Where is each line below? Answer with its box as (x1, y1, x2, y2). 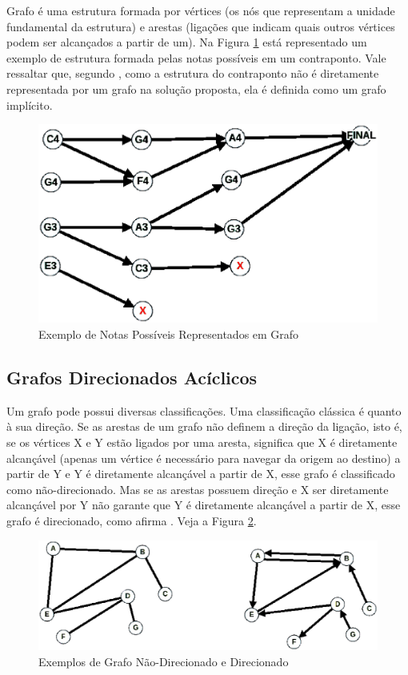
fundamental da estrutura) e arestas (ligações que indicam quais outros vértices (6, 18, 395, 34)
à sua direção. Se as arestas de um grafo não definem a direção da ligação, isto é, (6, 418, 402, 435)
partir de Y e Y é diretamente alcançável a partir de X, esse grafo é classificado (6, 465, 395, 482)
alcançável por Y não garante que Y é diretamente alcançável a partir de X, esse (6, 496, 401, 513)
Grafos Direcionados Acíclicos (6, 365, 258, 389)
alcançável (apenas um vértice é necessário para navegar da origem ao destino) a (6, 449, 401, 466)
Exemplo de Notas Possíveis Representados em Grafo (38, 326, 299, 343)
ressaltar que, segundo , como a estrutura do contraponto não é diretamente (6, 65, 379, 82)
